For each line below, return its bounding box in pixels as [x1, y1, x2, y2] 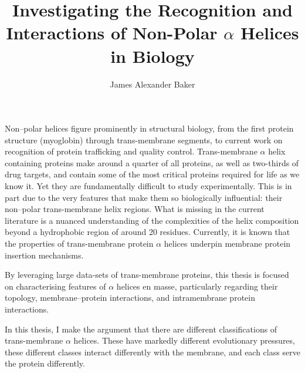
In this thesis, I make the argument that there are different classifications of [5, 322, 277, 335]
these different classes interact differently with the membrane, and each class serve [5, 345, 300, 358]
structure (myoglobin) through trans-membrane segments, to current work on [5, 133, 283, 146]
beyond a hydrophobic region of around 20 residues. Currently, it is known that [5, 226, 290, 238]
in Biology [110, 43, 195, 68]
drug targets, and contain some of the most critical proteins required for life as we [5, 168, 300, 180]
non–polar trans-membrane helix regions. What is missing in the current [5, 203, 265, 215]
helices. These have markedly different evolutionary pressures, [73, 334, 295, 347]
